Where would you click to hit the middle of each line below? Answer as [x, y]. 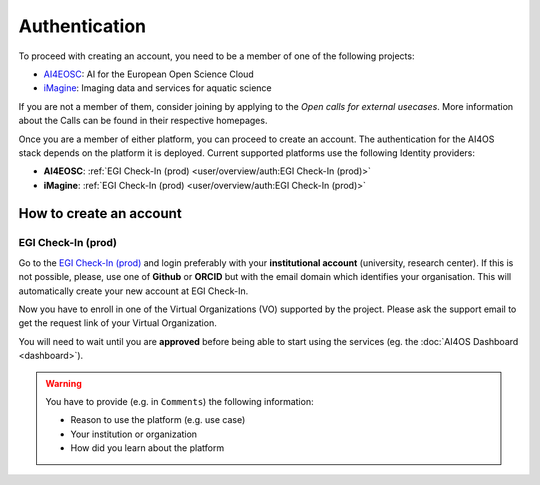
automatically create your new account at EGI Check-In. [133, 291]
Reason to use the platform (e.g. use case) [158, 420]
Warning [63, 383]
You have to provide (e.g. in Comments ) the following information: [179, 401]
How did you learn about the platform [147, 448]
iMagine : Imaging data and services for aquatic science [157, 88]
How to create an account [100, 213]
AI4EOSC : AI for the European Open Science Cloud [148, 74]
